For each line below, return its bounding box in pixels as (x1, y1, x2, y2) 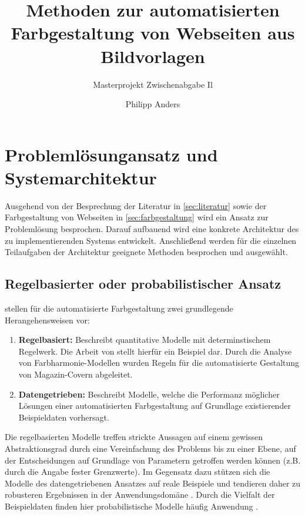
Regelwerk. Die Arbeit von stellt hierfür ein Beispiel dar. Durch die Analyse (18, 345, 292, 357)
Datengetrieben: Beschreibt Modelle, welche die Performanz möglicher (18, 388, 280, 400)
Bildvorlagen (100, 44, 205, 68)
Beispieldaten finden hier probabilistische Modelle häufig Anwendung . (5, 500, 259, 512)
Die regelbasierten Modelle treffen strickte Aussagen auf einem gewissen (5, 431, 263, 443)
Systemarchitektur (5, 165, 157, 189)
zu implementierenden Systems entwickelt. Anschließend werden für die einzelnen (5, 234, 297, 246)
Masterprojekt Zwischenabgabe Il (93, 78, 213, 90)
